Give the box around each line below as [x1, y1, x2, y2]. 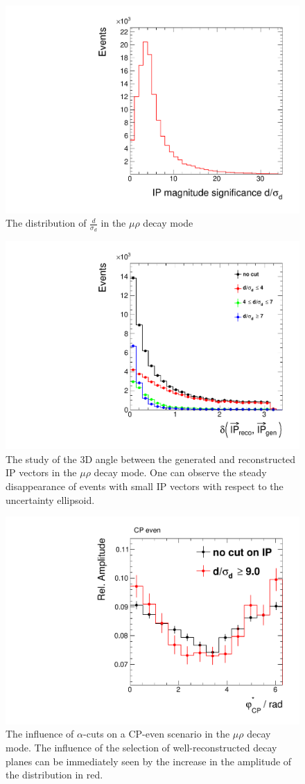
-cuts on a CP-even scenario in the [83, 726, 230, 741]
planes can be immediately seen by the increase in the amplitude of [6, 753, 292, 768]
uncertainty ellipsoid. [6, 492, 95, 507]
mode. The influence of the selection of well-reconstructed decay [6, 740, 277, 754]
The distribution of [6, 216, 87, 230]
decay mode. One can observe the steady [94, 465, 267, 480]
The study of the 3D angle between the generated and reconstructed [6, 451, 296, 466]
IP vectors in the [6, 465, 77, 480]
